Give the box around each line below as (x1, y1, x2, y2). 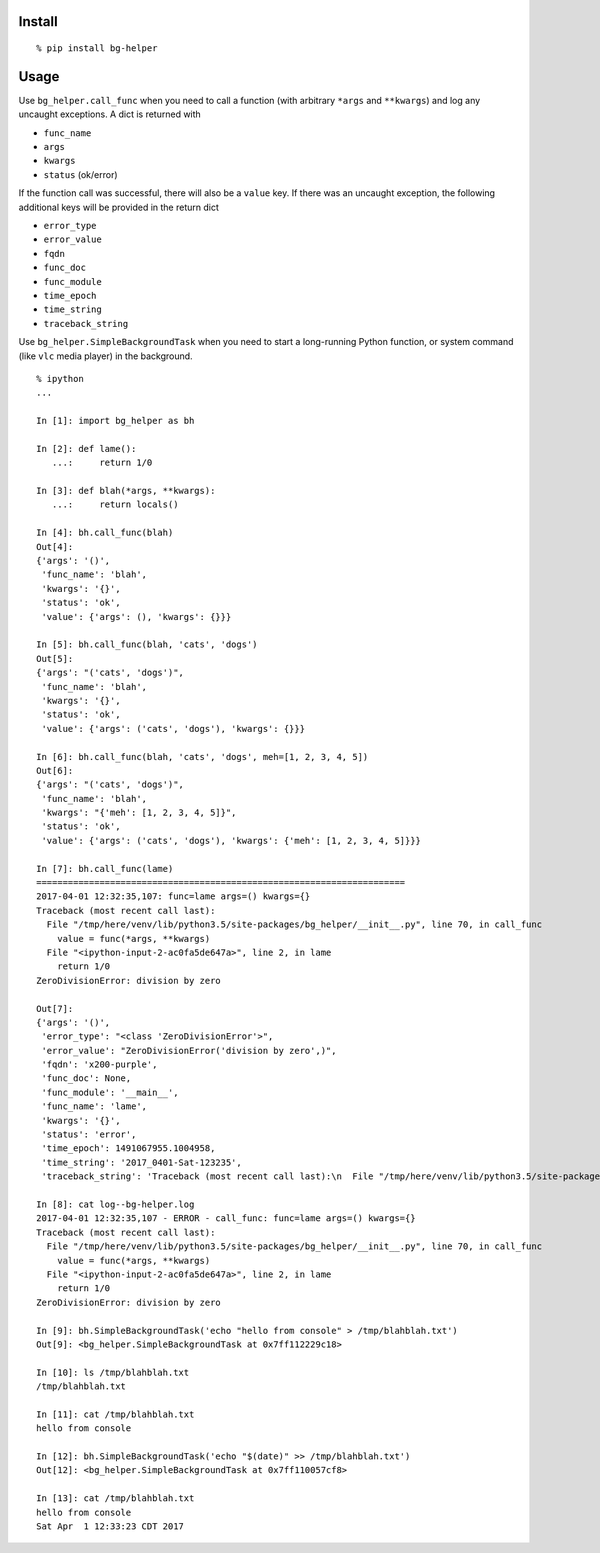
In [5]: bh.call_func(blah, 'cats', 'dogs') (36, 639, 259, 650)
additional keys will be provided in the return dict (18, 201, 220, 213)
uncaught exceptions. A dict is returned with (18, 108, 202, 120)
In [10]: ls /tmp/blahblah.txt (36, 1366, 190, 1378)
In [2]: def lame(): (36, 443, 137, 454)
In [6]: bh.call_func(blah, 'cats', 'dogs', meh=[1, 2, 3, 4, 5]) (36, 751, 369, 762)
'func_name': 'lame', (41, 1101, 148, 1112)
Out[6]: (36, 765, 74, 776)
